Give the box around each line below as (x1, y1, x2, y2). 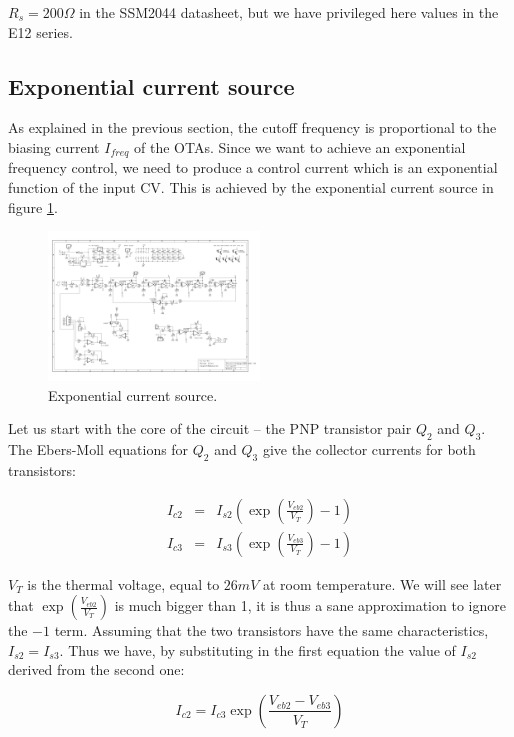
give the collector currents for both (262, 439, 476, 460)
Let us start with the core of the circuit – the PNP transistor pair (8, 418, 412, 439)
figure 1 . (8, 196, 58, 217)
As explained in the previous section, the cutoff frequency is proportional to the (8, 117, 497, 138)
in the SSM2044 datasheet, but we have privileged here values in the (79, 2, 499, 22)
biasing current (8, 136, 100, 157)
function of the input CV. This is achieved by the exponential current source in (8, 177, 494, 198)
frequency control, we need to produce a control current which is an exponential (8, 157, 498, 178)
